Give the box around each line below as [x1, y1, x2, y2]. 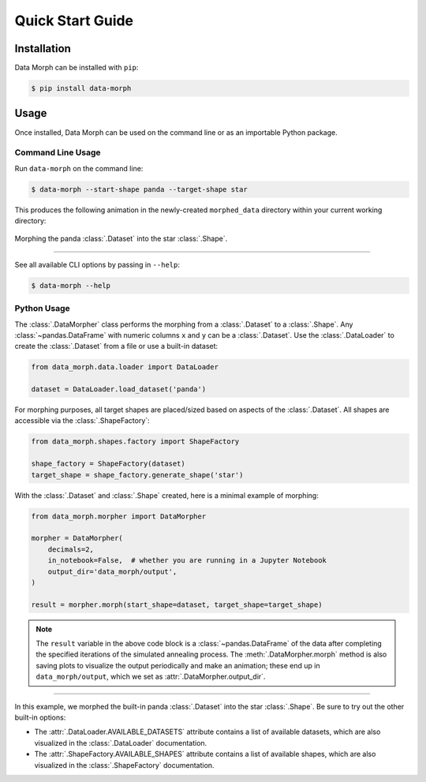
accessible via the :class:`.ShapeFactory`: [14, 416, 150, 425]
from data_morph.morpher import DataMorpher [31, 511, 207, 521]
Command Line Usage [14, 147, 102, 158]
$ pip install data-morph [31, 84, 132, 93]
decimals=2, [47, 544, 95, 554]
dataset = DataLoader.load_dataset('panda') [31, 385, 207, 394]
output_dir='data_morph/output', [47, 567, 177, 576]
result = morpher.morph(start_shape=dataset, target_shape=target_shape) [31, 600, 323, 609]
